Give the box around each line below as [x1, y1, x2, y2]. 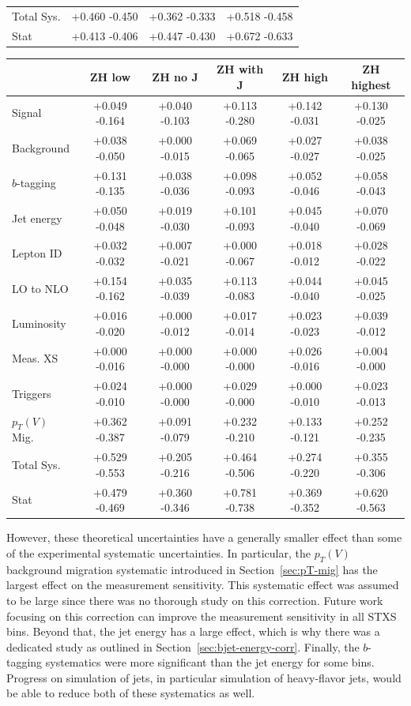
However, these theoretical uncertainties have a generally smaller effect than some [6, 529, 402, 546]
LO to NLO [12, 280, 69, 296]
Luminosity [12, 315, 66, 332]
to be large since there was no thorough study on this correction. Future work [6, 591, 383, 608]
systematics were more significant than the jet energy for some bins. [45, 654, 375, 670]
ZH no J [152, 68, 198, 84]
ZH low [89, 68, 131, 84]
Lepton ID [12, 245, 62, 261]
